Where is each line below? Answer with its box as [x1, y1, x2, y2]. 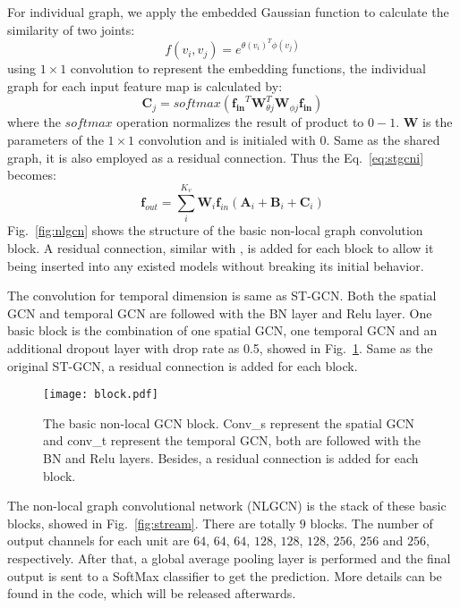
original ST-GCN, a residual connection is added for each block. [7, 356, 358, 375]
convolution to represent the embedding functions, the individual [70, 59, 426, 78]
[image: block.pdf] [43, 388, 158, 401]
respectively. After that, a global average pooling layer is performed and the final [7, 548, 451, 567]
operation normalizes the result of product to [116, 113, 364, 131]
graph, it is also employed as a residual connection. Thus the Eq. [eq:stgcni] [7, 148, 424, 166]
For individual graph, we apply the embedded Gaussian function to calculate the [7, 3, 449, 21]
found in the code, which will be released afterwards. [7, 584, 296, 603]
